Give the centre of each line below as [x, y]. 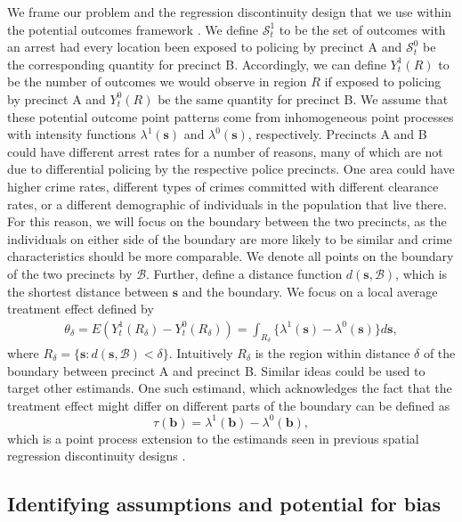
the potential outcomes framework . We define [133, 29]
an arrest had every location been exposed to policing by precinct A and [205, 47]
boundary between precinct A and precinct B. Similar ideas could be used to [216, 370]
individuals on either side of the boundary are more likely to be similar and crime [230, 238]
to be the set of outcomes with [362, 29]
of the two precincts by [70, 273]
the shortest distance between [88, 291]
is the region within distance [332, 352]
